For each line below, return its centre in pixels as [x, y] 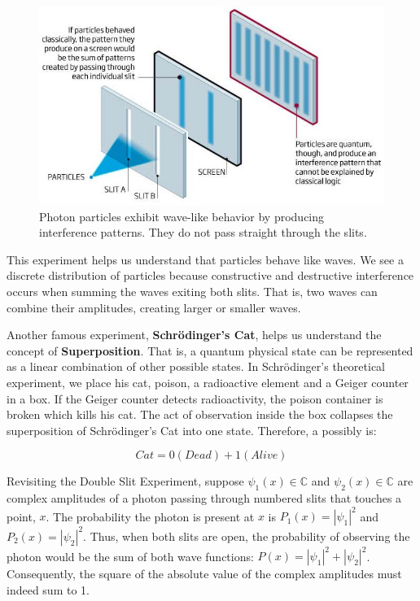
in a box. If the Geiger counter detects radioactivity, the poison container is [195, 398]
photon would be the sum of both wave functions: [130, 556]
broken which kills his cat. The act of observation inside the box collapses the [200, 414]
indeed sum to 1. [48, 589]
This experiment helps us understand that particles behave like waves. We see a [205, 259]
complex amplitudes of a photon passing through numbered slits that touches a [204, 498]
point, [21, 516]
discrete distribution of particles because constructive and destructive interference [210, 275]
